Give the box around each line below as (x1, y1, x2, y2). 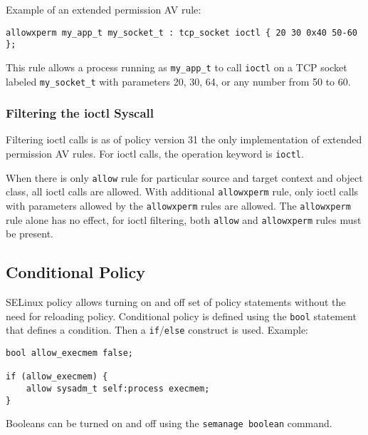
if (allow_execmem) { (6, 372, 108, 382)
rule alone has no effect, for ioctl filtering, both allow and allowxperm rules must (6, 212, 362, 227)
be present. (6, 226, 54, 241)
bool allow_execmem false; (6, 348, 133, 359)
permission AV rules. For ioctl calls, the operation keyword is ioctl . (6, 146, 304, 161)
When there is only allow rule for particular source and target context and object (6, 170, 363, 185)
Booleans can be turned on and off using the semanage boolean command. (6, 416, 332, 431)
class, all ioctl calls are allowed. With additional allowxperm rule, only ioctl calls (6, 184, 359, 199)
